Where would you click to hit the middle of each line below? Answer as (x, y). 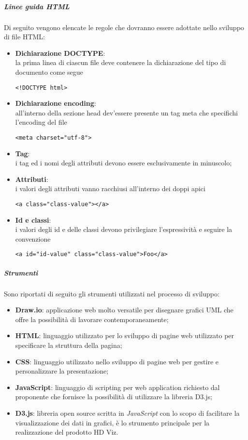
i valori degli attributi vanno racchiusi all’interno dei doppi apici (110, 188)
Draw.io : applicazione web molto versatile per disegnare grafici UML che (124, 310)
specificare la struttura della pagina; (69, 345)
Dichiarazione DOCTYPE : (60, 53)
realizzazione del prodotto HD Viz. (67, 432)
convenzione (33, 238)
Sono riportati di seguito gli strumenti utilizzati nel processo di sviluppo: (112, 293)
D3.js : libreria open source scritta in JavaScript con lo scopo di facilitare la (127, 413)
